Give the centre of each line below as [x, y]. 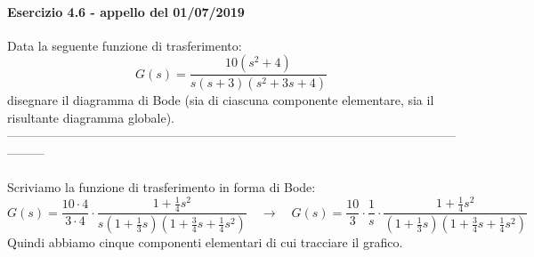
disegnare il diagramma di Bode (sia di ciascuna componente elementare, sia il [221, 100]
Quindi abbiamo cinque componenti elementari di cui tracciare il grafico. [205, 242]
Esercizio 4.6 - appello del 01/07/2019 [126, 11]
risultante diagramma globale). [91, 117]
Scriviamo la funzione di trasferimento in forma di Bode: [162, 187]
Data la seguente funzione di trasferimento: [125, 45]
